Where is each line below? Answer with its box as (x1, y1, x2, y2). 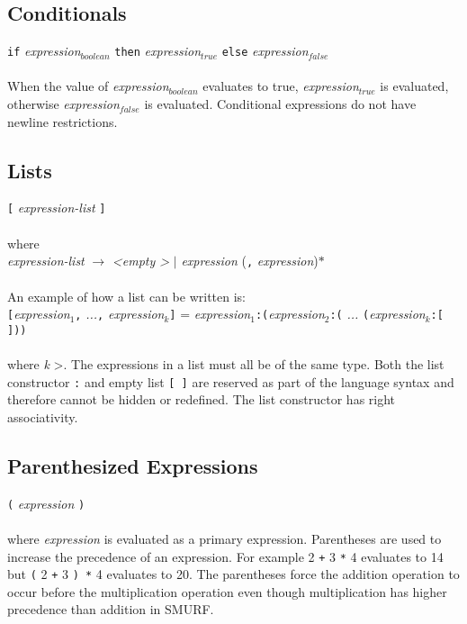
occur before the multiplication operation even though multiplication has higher (7, 582, 447, 601)
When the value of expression (7, 77, 169, 95)
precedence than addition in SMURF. (7, 600, 214, 619)
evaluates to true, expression (202, 77, 359, 95)
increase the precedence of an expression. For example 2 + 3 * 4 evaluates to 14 (7, 547, 444, 565)
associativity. (7, 407, 78, 426)
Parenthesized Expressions (7, 451, 258, 479)
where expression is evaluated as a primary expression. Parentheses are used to (7, 529, 442, 547)
